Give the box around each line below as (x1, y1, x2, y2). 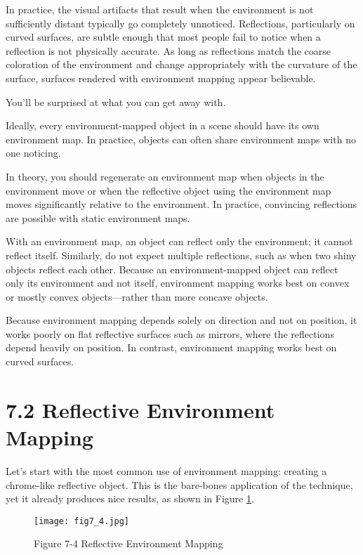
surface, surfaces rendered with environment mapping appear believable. (6, 70, 316, 85)
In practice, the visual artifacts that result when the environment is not (6, 2, 314, 16)
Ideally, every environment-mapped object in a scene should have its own (6, 118, 319, 133)
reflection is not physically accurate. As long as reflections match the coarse (6, 43, 331, 58)
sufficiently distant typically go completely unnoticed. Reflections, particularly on (6, 15, 355, 30)
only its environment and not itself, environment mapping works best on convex (6, 275, 350, 290)
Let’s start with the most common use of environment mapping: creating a (6, 463, 327, 478)
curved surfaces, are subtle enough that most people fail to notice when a (6, 30, 321, 44)
